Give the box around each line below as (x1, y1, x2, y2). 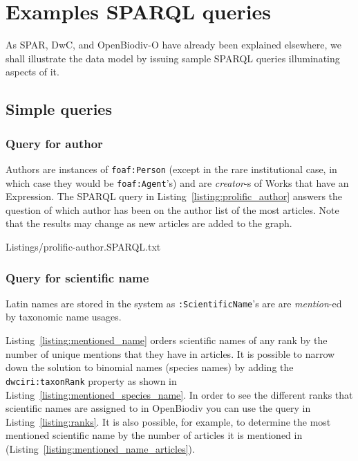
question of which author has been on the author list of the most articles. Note (6, 202, 339, 217)
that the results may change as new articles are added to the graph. (6, 216, 292, 230)
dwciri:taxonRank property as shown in (6, 373, 177, 388)
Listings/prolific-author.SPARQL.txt (6, 239, 161, 253)
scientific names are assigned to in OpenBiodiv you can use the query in (6, 401, 311, 415)
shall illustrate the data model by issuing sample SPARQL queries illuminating (6, 51, 340, 65)
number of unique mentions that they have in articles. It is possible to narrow (6, 346, 335, 361)
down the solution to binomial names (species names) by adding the (6, 360, 294, 374)
